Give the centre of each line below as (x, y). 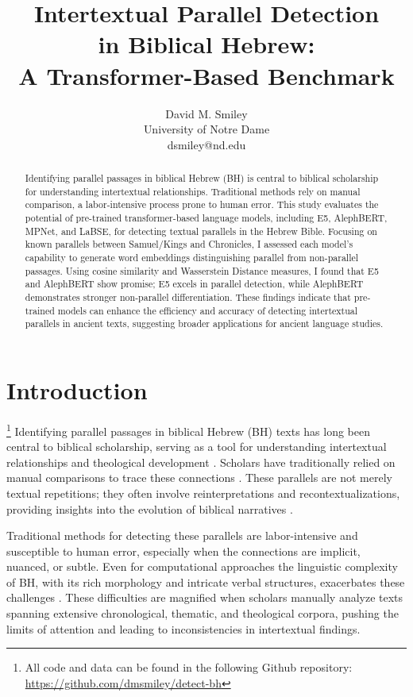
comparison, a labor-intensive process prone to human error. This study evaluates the (202, 204)
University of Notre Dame (206, 129)
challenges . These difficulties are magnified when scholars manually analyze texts (205, 597)
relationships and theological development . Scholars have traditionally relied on (201, 462)
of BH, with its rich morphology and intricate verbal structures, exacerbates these (206, 581)
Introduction (77, 389)
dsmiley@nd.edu (206, 144)
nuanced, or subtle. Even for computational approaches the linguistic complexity (202, 566)
